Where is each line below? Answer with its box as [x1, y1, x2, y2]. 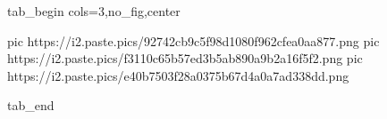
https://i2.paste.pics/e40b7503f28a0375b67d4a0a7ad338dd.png [7, 66, 349, 84]
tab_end [7, 96, 55, 115]
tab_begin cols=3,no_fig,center [7, 2, 181, 20]
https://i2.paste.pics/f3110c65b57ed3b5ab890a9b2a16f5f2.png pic [7, 49, 363, 67]
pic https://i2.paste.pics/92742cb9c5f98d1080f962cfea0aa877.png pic [7, 31, 380, 50]
